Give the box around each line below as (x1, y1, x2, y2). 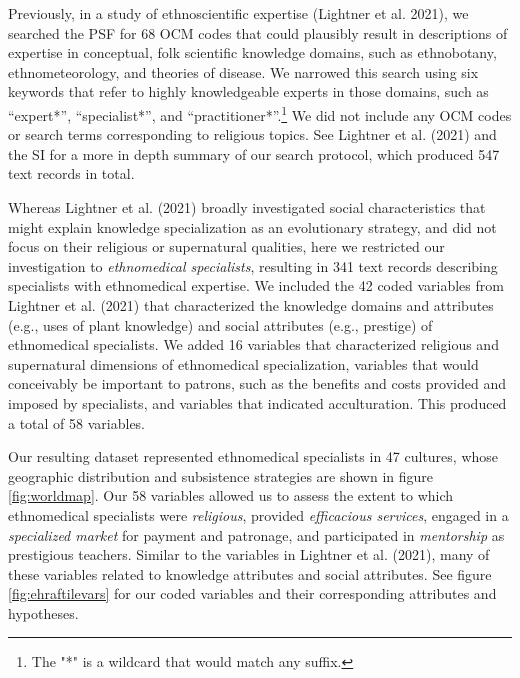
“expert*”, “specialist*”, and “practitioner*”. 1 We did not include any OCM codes (8, 101, 512, 125)
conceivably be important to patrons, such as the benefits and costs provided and (8, 373, 506, 394)
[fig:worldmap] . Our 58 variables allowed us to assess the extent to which (8, 485, 454, 506)
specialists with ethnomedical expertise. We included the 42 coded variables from (8, 275, 504, 296)
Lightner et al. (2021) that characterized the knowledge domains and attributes (8, 294, 494, 315)
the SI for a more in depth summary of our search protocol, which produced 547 (8, 143, 500, 164)
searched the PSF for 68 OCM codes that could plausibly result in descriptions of (8, 22, 508, 43)
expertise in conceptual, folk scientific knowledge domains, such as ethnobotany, (8, 42, 497, 63)
